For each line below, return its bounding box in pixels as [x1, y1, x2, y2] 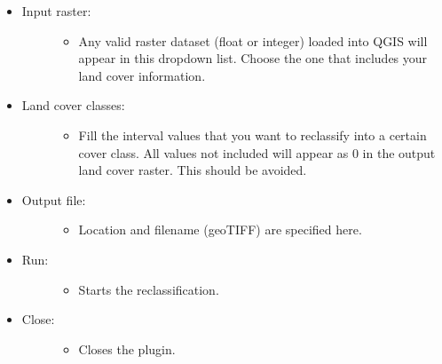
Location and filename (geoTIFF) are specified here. [78, 220, 362, 239]
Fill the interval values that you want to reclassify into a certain [78, 125, 427, 144]
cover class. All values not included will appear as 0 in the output [78, 143, 436, 162]
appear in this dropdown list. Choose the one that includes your [78, 49, 428, 67]
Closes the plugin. [78, 339, 176, 358]
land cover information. [78, 66, 206, 84]
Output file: [21, 190, 86, 209]
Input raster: [21, 2, 91, 20]
